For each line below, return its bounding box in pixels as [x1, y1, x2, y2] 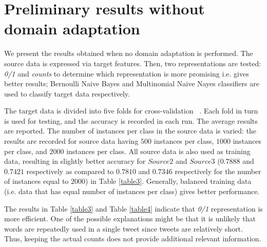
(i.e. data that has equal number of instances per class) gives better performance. [4, 186, 260, 197]
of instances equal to [4, 176, 69, 186]
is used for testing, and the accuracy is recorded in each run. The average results [4, 115, 258, 126]
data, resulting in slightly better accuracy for [4, 156, 146, 166]
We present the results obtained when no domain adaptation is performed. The [4, 48, 253, 59]
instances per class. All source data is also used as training [66, 145, 251, 156]
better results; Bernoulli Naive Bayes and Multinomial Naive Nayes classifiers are [4, 78, 259, 89]
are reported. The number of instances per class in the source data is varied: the [4, 125, 257, 136]
